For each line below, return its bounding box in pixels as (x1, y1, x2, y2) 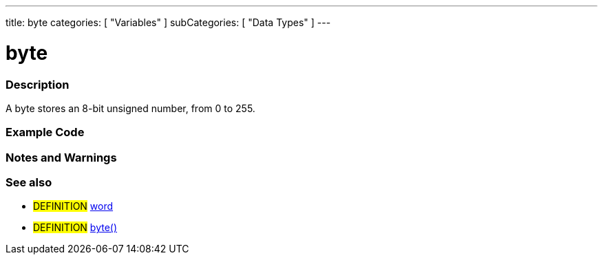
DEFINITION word (33, 200, 114, 213)
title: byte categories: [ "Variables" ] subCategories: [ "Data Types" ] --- (6, 17, 331, 28)
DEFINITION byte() (33, 221, 118, 234)
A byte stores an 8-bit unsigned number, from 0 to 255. (6, 102, 255, 114)
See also (6, 175, 52, 189)
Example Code (6, 125, 85, 140)
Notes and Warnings (6, 150, 117, 164)
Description (6, 77, 70, 91)
